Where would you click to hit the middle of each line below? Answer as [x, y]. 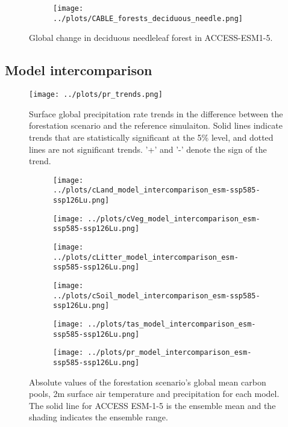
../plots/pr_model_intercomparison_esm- [170, 353]
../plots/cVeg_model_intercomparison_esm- [174, 219]
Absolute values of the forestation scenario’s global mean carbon [148, 382]
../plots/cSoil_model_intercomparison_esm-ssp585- [157, 296]
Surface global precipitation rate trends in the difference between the [156, 113]
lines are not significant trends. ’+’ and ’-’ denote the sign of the [148, 149]
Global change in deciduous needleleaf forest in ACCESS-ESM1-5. [151, 38]
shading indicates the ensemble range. [99, 417]
